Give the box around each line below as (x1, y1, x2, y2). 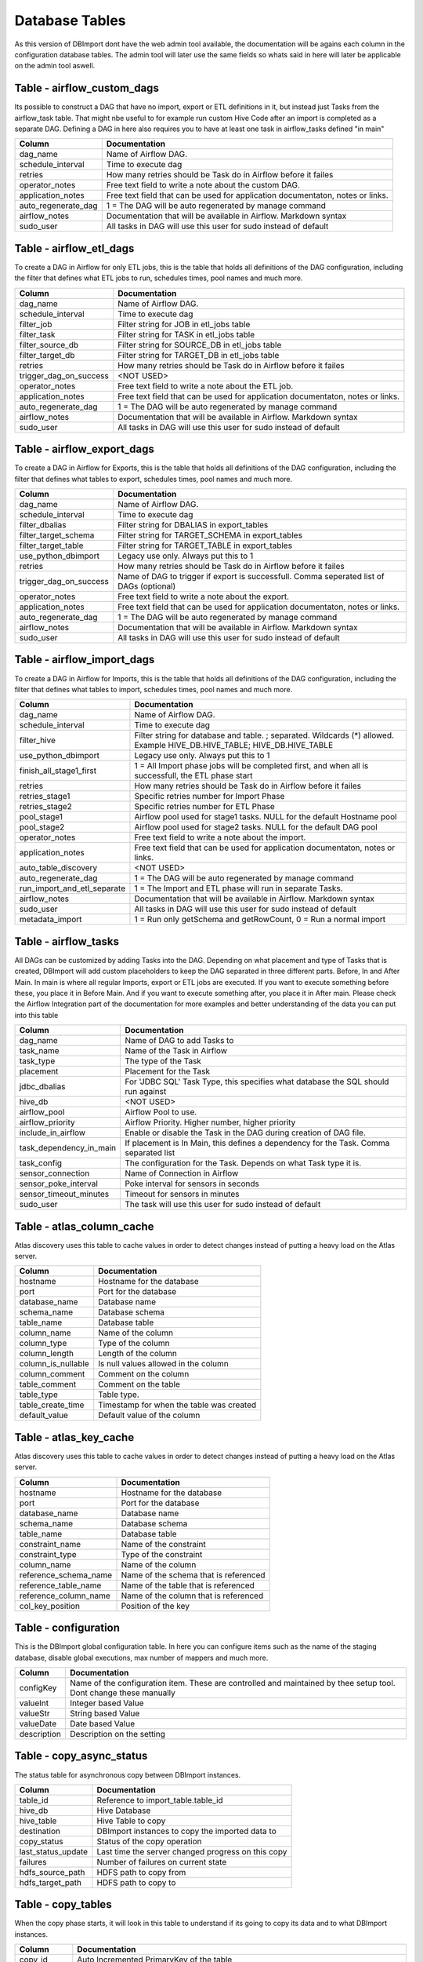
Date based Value (69, 1719, 136, 1730)
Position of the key (121, 1600, 190, 1611)
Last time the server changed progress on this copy (96, 1846, 287, 1857)
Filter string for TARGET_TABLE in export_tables (117, 540, 293, 551)
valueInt (19, 1698, 49, 1709)
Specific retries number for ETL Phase (134, 801, 276, 812)
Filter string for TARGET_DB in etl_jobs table (117, 349, 280, 360)
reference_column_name (19, 1590, 111, 1601)
